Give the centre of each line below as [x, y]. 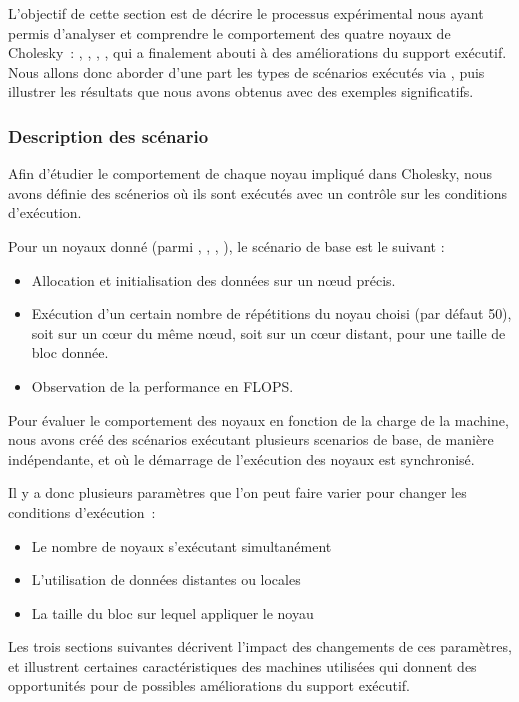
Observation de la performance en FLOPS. [162, 385]
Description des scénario [108, 135]
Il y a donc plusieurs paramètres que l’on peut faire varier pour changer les [237, 492]
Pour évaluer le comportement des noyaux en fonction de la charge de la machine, [258, 419]
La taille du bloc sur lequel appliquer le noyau [172, 612]
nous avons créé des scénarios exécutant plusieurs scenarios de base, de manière [251, 439]
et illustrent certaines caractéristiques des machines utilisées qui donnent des [242, 665]
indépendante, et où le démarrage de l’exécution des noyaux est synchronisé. [241, 458]
